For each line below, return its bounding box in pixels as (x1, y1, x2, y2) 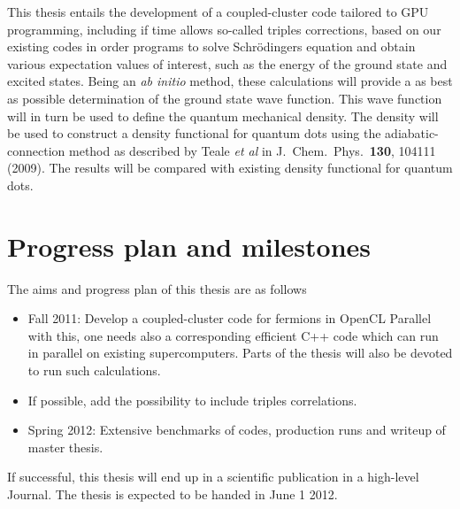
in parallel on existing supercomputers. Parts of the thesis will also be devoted (27, 343, 453, 362)
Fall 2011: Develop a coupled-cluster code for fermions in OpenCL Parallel (27, 309, 432, 328)
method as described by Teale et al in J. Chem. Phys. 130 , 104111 (68, 141, 436, 159)
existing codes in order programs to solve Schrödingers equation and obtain (7, 37, 416, 56)
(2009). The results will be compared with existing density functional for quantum (7, 158, 453, 177)
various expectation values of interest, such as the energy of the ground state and (7, 54, 448, 73)
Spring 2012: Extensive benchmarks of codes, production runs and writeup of (27, 420, 446, 439)
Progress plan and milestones (7, 228, 372, 264)
